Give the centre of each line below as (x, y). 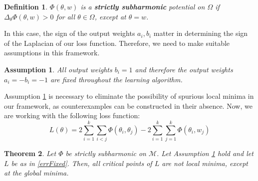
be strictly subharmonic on (106, 153)
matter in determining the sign (201, 33)
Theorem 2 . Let (30, 153)
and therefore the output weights (184, 69)
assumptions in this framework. (52, 53)
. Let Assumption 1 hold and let (205, 153)
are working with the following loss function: (72, 115)
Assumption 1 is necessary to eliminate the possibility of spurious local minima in (129, 96)
